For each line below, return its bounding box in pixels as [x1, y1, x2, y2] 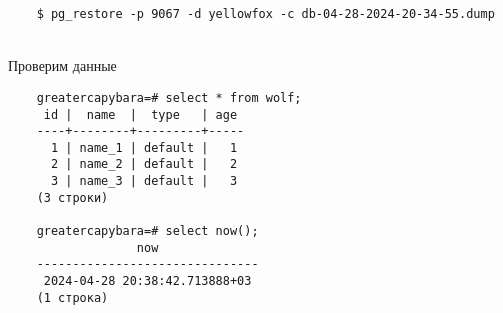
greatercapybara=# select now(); [36, 224, 259, 239]
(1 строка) [36, 290, 109, 305]
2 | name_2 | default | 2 [50, 157, 238, 172]
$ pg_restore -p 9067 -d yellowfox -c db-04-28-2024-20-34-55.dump [36, 7, 495, 21]
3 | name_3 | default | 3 [50, 174, 238, 189]
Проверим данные [8, 55, 117, 76]
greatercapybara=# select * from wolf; [36, 90, 302, 105]
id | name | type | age [43, 107, 238, 122]
